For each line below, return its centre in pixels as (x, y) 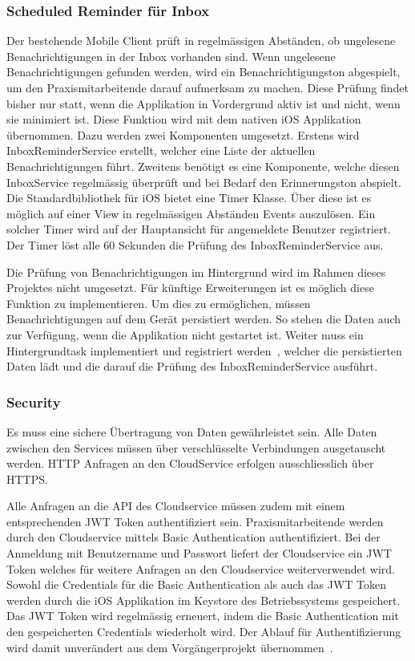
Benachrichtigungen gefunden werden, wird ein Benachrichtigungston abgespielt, (203, 72)
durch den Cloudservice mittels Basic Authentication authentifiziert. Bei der (193, 537)
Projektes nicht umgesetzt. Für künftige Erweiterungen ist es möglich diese (190, 288)
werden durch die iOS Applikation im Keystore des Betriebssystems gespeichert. (203, 600)
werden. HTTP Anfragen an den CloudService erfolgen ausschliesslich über (190, 463)
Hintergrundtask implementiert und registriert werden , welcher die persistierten (204, 350)
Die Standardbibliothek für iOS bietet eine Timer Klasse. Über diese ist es (189, 198)
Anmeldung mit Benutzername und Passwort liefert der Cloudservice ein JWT (199, 553)
